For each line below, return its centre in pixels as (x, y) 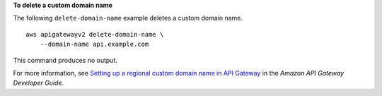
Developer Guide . (38, 83)
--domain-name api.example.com (94, 44)
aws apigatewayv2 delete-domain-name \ (95, 34)
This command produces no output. (65, 60)
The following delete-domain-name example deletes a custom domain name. (128, 18)
